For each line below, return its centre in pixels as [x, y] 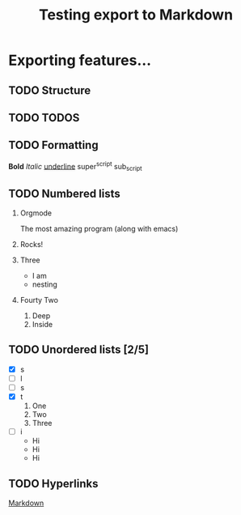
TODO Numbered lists [65, 193]
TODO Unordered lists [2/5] [79, 350]
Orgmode [36, 213]
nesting [45, 284]
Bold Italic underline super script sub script [76, 166]
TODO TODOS [44, 118]
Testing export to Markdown [136, 15]
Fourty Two [39, 300]
